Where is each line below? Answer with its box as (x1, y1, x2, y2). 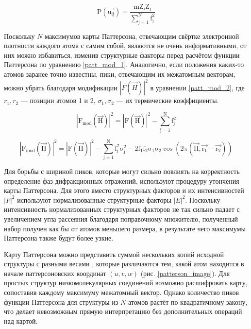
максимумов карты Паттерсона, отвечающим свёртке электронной (45, 31, 239, 41)
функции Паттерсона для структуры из (4, 296, 118, 307)
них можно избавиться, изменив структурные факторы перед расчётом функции (4, 50, 240, 60)
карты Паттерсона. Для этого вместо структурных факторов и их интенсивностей (4, 185, 244, 195)
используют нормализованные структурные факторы (17, 194, 171, 205)
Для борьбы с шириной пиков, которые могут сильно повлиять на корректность (4, 166, 240, 176)
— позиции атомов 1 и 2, (20, 95, 96, 105)
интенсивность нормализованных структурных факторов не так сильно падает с (4, 204, 240, 214)
